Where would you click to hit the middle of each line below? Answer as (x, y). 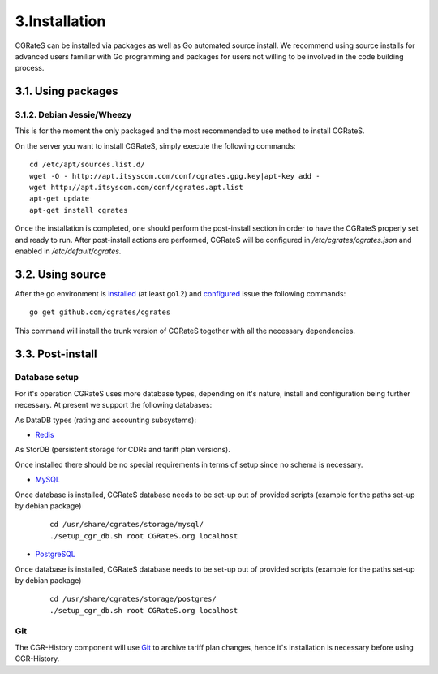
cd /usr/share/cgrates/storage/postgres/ (133, 599)
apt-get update (60, 199)
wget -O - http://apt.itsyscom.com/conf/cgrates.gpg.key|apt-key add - (175, 176)
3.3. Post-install (56, 354)
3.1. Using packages (67, 91)
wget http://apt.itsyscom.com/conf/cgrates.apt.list (136, 188)
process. (30, 68)
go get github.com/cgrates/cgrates (100, 312)
